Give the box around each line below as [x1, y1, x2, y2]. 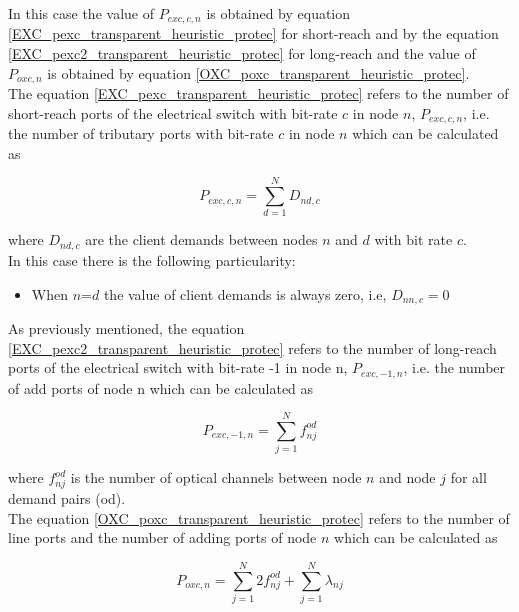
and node [379, 467, 436, 488]
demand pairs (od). [8, 488, 126, 509]
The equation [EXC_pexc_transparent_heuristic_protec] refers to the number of [8, 83, 509, 104]
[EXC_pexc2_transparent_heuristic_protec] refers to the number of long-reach [8, 337, 497, 358]
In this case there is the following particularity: [8, 249, 296, 270]
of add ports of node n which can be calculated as [8, 377, 314, 398]
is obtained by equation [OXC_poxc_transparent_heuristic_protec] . [47, 62, 470, 83]
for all [450, 467, 487, 488]
